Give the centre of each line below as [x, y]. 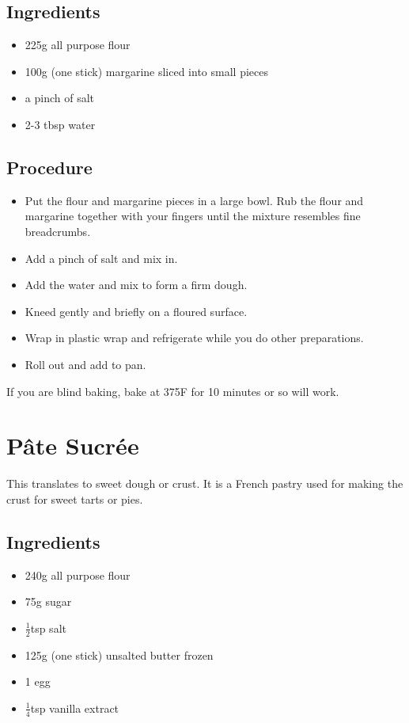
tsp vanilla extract [75, 708]
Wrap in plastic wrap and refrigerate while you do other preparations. [194, 338]
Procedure [49, 167]
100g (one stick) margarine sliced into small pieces [146, 71]
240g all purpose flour [78, 575]
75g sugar [48, 601]
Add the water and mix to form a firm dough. [136, 285]
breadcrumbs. [58, 231]
